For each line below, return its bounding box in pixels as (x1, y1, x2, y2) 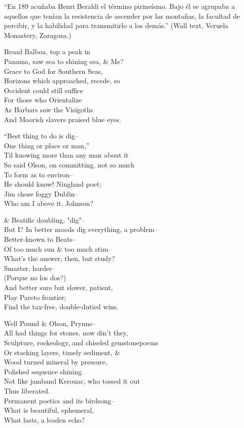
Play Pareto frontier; (4, 292, 67, 302)
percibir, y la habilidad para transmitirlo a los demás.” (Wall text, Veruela (4, 20, 229, 31)
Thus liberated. (4, 385, 50, 395)
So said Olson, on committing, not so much (4, 159, 135, 169)
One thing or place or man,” (4, 140, 90, 150)
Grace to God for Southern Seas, (4, 66, 103, 76)
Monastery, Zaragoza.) (4, 30, 71, 40)
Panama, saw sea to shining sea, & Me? (4, 56, 124, 66)
